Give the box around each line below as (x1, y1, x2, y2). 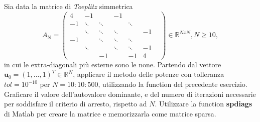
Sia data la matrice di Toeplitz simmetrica (4, 1, 133, 11)
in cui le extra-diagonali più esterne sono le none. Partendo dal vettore (4, 59, 221, 69)
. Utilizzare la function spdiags (155, 98, 252, 109)
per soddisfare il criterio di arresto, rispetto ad (4, 98, 147, 109)
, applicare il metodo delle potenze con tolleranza (73, 69, 224, 79)
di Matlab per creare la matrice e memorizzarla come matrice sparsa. (4, 108, 216, 118)
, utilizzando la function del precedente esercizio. (98, 79, 247, 89)
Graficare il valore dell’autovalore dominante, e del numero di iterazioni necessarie (4, 88, 256, 99)
